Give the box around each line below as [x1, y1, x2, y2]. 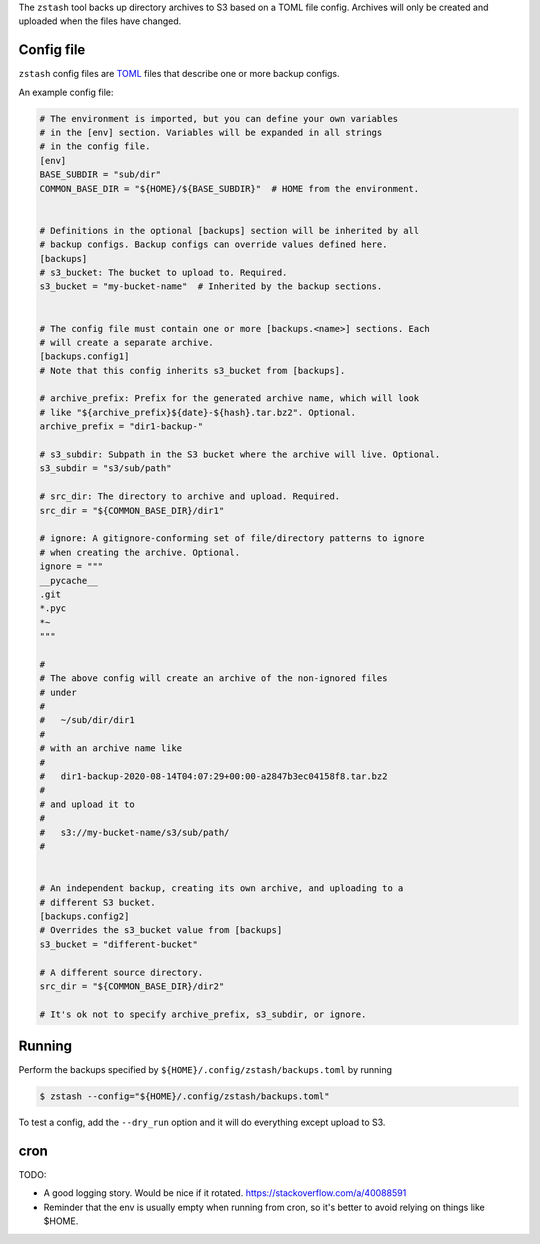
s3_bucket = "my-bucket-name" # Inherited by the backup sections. [39, 281, 383, 292]
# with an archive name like [39, 743, 183, 754]
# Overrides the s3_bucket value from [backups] [39, 925, 283, 936]
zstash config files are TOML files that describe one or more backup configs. [18, 68, 340, 80]
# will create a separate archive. [39, 336, 214, 348]
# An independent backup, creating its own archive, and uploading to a [39, 883, 404, 894]
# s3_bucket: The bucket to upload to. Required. [39, 266, 288, 278]
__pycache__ [39, 575, 99, 586]
